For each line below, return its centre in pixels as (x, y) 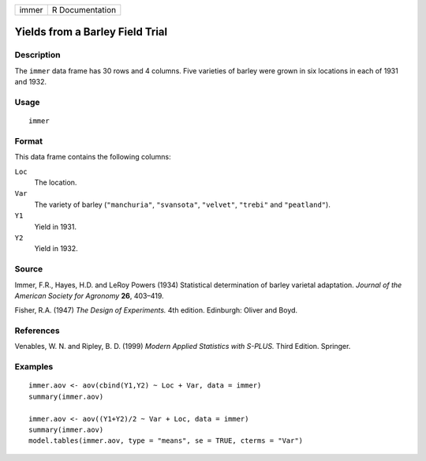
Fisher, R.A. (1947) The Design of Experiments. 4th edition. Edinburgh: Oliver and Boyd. (156, 310)
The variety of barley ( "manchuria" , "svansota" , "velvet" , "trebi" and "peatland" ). (182, 204)
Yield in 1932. (56, 249)
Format (29, 141)
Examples (34, 367)
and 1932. (31, 82)
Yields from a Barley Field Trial (91, 32)
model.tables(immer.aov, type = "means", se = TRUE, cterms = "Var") (166, 441)
